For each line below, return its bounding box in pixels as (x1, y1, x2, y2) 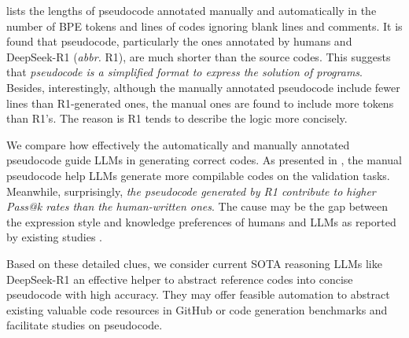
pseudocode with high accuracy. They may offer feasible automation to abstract (6, 286, 390, 303)
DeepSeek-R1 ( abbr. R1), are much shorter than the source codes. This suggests (6, 48, 391, 64)
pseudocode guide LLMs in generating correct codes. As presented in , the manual (6, 152, 402, 168)
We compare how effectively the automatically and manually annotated (6, 136, 350, 152)
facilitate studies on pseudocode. (6, 317, 163, 333)
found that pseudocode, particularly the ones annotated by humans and (6, 33, 352, 50)
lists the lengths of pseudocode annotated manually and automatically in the (6, 2, 377, 18)
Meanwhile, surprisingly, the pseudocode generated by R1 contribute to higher (6, 182, 376, 199)
